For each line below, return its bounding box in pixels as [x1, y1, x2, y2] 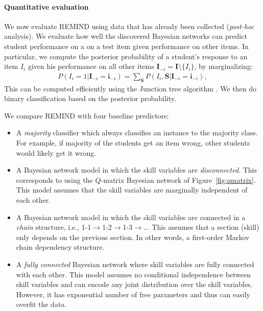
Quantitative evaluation [4, 1, 89, 12]
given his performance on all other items [28, 61, 154, 71]
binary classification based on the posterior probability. [4, 93, 176, 104]
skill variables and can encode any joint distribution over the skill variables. [16, 279, 253, 290]
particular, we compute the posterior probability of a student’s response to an [4, 51, 248, 61]
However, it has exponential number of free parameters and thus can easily [16, 289, 251, 299]
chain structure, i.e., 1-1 [16, 222, 91, 232]
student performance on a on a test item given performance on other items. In [4, 40, 249, 51]
